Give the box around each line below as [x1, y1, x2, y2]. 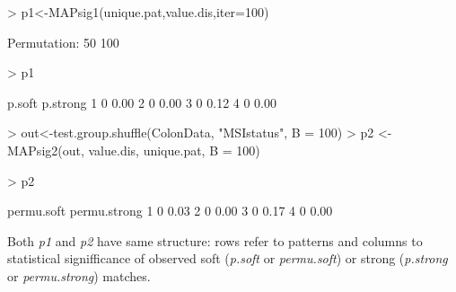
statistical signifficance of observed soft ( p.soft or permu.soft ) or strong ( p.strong [7, 249, 448, 268]
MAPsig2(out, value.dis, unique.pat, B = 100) [7, 140, 260, 159]
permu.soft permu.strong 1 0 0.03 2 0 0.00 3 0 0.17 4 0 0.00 [7, 201, 333, 220]
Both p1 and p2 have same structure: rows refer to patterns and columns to [7, 231, 423, 250]
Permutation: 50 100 [7, 32, 119, 51]
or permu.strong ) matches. [7, 266, 151, 285]
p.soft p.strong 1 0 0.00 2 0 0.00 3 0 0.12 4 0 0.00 [7, 93, 277, 111]
